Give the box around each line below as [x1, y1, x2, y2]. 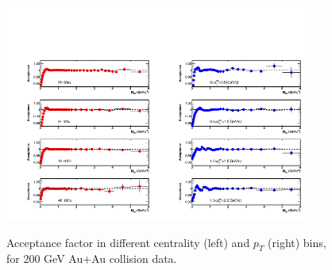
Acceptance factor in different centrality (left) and [6, 234, 250, 250]
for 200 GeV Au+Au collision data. [6, 250, 177, 267]
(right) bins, [268, 234, 326, 250]
